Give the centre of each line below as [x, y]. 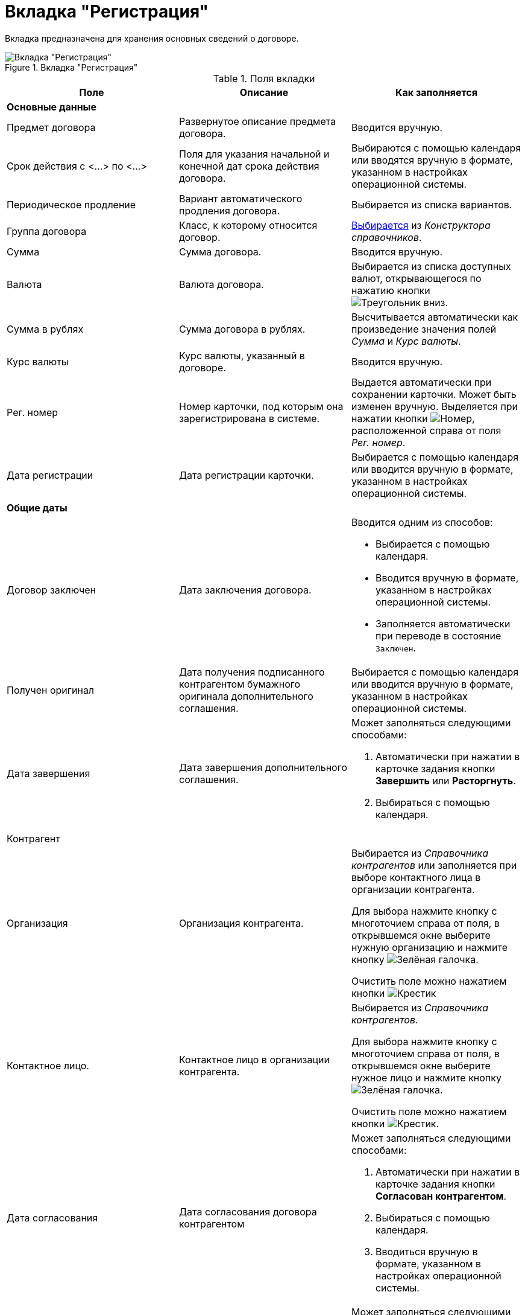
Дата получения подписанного [252, 672]
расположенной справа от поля [426, 430]
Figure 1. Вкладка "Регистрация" [71, 67]
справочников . [386, 237]
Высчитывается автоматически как [435, 317]
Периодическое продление [71, 204]
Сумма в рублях [45, 329]
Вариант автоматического [240, 198]
